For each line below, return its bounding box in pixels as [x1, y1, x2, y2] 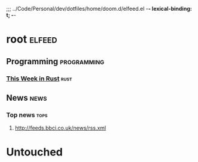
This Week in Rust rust [6, 74, 72, 83]
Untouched [6, 145, 63, 159]
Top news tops [6, 110, 48, 119]
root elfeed [6, 32, 57, 46]
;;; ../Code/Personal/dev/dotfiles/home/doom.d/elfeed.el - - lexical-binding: [6, 5, 193, 12]
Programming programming [6, 56, 105, 67]
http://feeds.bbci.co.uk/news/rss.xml [14, 124, 106, 131]
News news [6, 92, 47, 103]
